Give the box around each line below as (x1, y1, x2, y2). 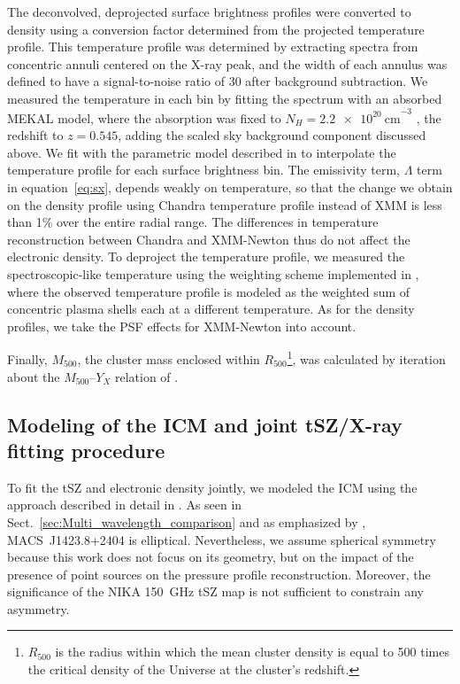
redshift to (7, 126, 64, 144)
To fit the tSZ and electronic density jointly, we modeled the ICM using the (7, 478, 418, 496)
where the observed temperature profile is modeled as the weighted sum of (7, 282, 410, 300)
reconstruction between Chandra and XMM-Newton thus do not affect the (7, 229, 410, 248)
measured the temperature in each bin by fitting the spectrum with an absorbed (7, 89, 442, 107)
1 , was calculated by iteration (287, 347, 446, 368)
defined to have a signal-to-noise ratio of (7, 72, 225, 90)
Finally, (7, 349, 48, 368)
